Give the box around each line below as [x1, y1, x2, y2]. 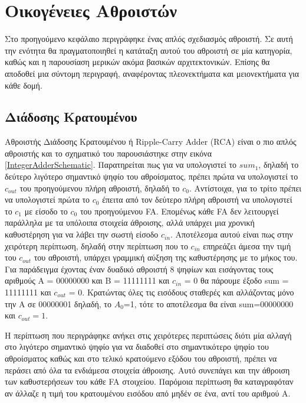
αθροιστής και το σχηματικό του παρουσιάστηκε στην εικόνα [5, 147, 212, 159]
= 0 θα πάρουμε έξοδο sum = [184, 274, 289, 287]
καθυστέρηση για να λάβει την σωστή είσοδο [5, 228, 159, 240]
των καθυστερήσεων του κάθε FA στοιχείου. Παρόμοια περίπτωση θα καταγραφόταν [5, 375, 294, 388]
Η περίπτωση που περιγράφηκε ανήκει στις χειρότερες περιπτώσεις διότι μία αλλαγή [5, 329, 292, 341]
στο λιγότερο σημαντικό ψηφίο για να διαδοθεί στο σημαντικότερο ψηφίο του [5, 340, 269, 353]
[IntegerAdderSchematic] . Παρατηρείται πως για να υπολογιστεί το [5, 158, 237, 171]
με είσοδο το [24, 204, 68, 217]
